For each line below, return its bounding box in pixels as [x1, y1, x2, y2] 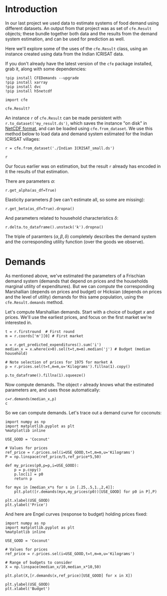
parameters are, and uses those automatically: [5, 387, 101, 393]
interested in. [5, 319, 32, 325]
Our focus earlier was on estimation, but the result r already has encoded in [5, 163, 161, 169]
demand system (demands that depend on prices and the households [5, 278, 149, 284]
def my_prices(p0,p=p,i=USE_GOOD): [5, 463, 79, 468]
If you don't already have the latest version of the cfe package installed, [5, 60, 153, 66]
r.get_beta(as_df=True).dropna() [5, 206, 75, 211]
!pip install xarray [5, 80, 48, 85]
